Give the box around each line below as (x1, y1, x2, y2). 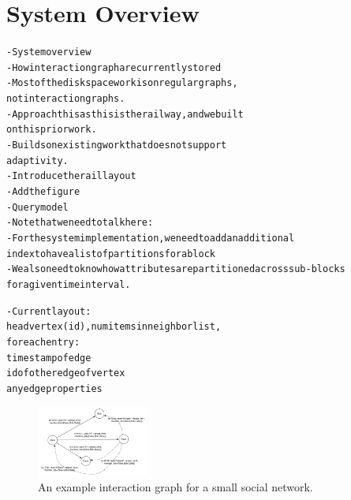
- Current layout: (6, 305, 91, 317)
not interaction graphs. (6, 93, 125, 105)
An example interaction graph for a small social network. (38, 479, 313, 495)
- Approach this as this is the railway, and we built (6, 108, 244, 120)
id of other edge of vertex (6, 368, 125, 379)
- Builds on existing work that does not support (6, 140, 227, 151)
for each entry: (6, 336, 80, 348)
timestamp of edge (6, 352, 91, 364)
